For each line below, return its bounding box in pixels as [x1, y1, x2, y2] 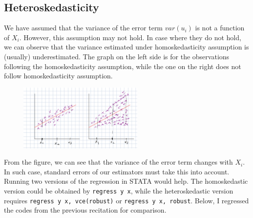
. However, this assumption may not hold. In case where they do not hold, [19, 32, 241, 42]
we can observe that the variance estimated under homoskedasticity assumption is [4, 42, 249, 52]
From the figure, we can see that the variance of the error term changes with [4, 157, 233, 167]
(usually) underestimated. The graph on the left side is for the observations [4, 51, 230, 61]
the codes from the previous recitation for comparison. [4, 205, 167, 215]
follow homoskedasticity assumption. [4, 71, 113, 81]
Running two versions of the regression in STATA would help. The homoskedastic [4, 176, 248, 186]
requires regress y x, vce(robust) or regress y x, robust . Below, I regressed [4, 195, 249, 205]
